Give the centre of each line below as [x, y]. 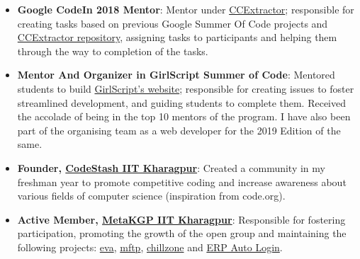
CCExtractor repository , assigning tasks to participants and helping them [177, 37]
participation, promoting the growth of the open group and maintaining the [182, 233]
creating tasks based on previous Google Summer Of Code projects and [173, 23]
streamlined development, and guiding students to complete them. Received [182, 102]
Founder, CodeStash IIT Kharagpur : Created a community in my [171, 167]
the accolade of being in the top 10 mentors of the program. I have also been [184, 116]
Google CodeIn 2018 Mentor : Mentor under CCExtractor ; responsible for [186, 9]
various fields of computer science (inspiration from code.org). [151, 196]
